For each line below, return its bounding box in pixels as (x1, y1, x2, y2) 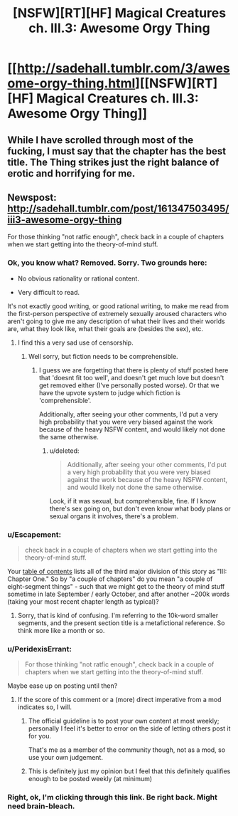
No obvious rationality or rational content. (17, 274, 140, 283)
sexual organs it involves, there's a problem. (49, 511, 179, 521)
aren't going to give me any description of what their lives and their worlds (7, 317, 225, 325)
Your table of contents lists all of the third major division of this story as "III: (7, 567, 227, 575)
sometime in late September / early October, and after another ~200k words (7, 590, 229, 598)
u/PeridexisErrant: (7, 644, 72, 654)
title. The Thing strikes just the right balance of (7, 156, 220, 168)
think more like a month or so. (17, 626, 105, 634)
